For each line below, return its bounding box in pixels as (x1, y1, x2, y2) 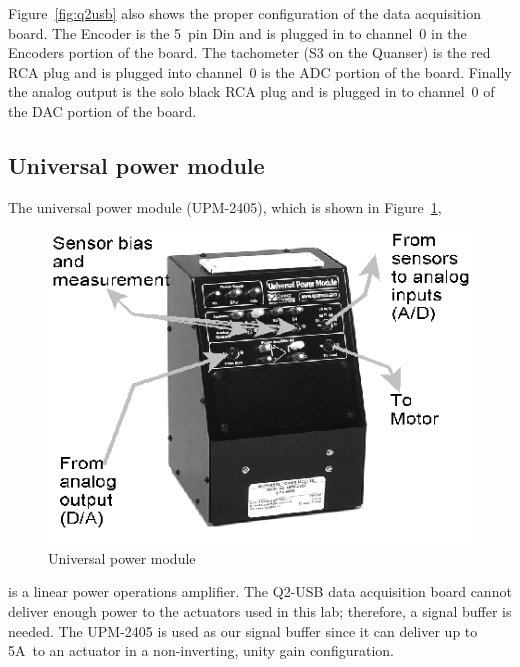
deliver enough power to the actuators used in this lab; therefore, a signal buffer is (8, 601, 512, 622)
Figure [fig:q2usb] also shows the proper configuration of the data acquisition (8, 3, 481, 23)
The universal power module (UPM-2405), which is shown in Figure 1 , (8, 196, 442, 217)
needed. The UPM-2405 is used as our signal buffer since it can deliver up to (8, 620, 478, 641)
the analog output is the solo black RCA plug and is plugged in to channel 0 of (8, 81, 495, 102)
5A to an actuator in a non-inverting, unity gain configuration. (8, 640, 394, 661)
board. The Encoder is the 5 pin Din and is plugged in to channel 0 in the (8, 22, 467, 43)
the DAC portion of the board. (8, 100, 197, 121)
